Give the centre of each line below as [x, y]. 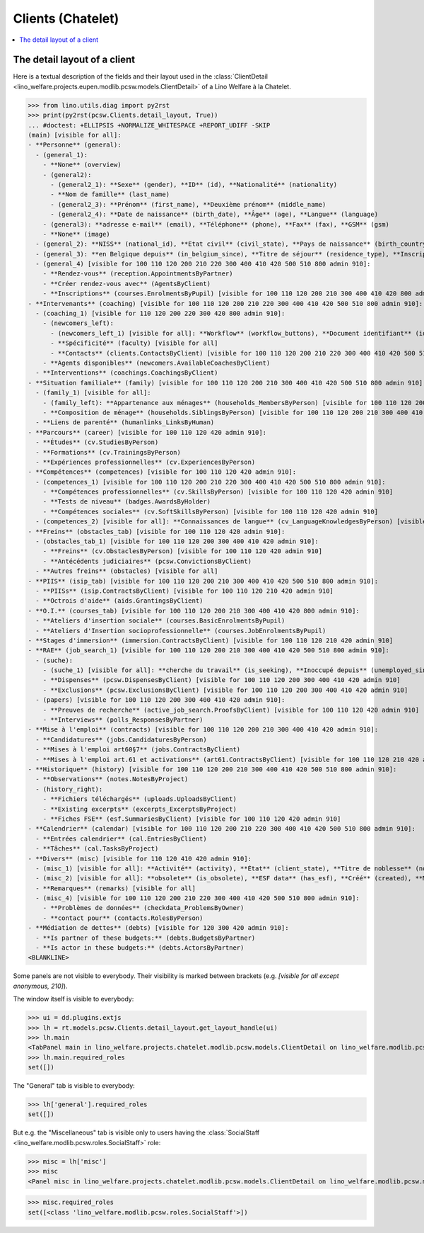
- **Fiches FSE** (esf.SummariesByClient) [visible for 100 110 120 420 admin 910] [192, 819]
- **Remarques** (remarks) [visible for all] [116, 888]
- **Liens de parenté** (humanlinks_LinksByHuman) [125, 422]
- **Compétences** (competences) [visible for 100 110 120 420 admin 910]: [162, 472]
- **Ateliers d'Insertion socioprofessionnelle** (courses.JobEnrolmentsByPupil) [181, 631]
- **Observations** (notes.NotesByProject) [112, 779]
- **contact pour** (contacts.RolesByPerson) [123, 918]
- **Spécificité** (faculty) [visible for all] [134, 343]
